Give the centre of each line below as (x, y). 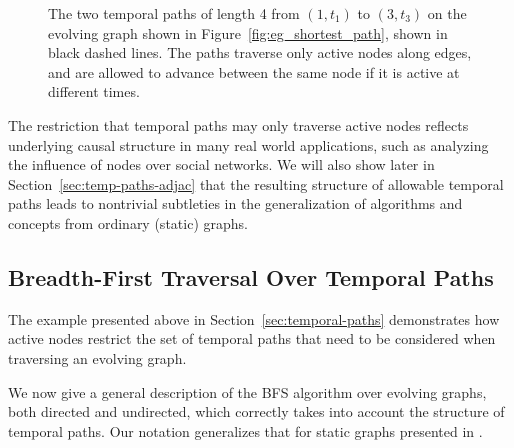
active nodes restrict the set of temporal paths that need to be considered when (252, 338)
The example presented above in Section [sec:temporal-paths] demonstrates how (254, 318)
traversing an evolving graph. (97, 357)
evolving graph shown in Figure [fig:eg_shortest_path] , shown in (248, 32)
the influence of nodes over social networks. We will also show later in (221, 164)
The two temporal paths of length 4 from (174, 13)
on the (447, 13)
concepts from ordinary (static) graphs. (128, 222)
